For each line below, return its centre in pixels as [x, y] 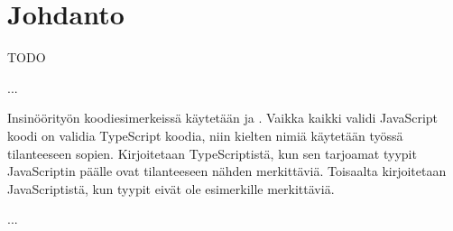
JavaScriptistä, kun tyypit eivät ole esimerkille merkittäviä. [171, 188]
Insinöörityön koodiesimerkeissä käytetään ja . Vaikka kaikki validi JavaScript [223, 118]
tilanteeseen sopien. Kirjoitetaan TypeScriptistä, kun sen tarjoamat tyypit [212, 153]
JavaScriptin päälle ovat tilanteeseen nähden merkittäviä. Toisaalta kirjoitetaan [227, 171]
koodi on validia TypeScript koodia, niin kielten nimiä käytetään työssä [205, 135]
